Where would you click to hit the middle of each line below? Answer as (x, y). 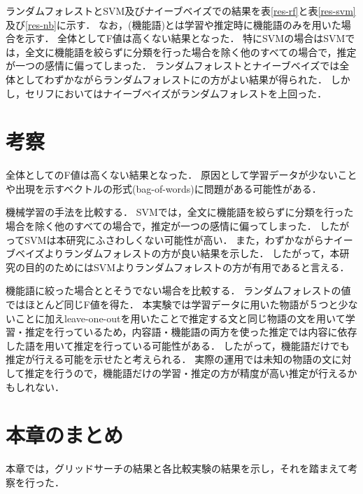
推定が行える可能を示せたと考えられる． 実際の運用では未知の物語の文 (169, 359)
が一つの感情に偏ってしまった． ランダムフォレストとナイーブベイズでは (173, 66)
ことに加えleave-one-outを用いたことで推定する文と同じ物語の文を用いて (180, 318)
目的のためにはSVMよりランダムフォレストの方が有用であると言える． (187, 267)
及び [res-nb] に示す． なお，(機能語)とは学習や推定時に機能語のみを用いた (173, 24)
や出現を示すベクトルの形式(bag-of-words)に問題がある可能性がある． (164, 188)
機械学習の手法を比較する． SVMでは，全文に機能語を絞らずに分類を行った (180, 212)
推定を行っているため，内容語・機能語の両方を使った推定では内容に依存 (191, 332)
